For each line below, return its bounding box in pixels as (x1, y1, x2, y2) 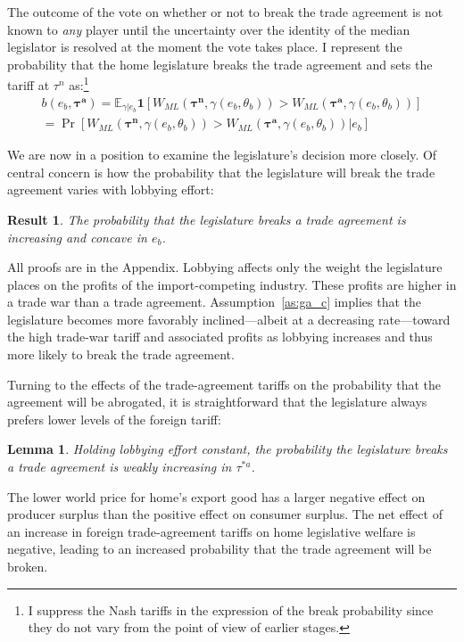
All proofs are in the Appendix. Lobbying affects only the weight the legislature (7, 258, 443, 276)
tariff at (7, 76, 50, 95)
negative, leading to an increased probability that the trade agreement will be (7, 539, 432, 558)
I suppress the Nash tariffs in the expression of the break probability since (28, 600, 434, 619)
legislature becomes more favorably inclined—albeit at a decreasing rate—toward (7, 309, 451, 328)
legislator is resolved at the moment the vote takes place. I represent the (7, 37, 402, 56)
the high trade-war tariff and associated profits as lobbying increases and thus (7, 327, 433, 346)
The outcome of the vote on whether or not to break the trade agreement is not (7, 3, 443, 21)
